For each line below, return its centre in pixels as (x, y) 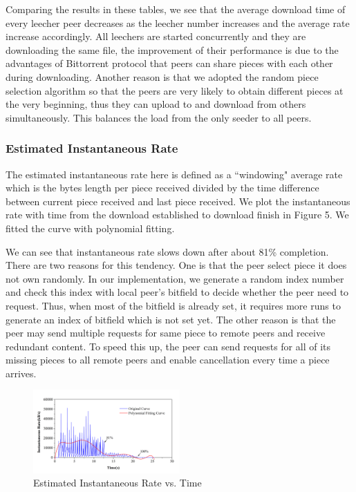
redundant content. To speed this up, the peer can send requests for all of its (168, 346)
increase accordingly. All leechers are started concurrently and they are (156, 36)
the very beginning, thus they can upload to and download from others (156, 104)
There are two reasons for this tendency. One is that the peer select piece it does (176, 265)
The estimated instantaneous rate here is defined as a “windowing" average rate (174, 174)
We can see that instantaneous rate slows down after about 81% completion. (167, 251)
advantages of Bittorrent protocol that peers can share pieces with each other (169, 63)
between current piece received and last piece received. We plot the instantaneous (178, 201)
